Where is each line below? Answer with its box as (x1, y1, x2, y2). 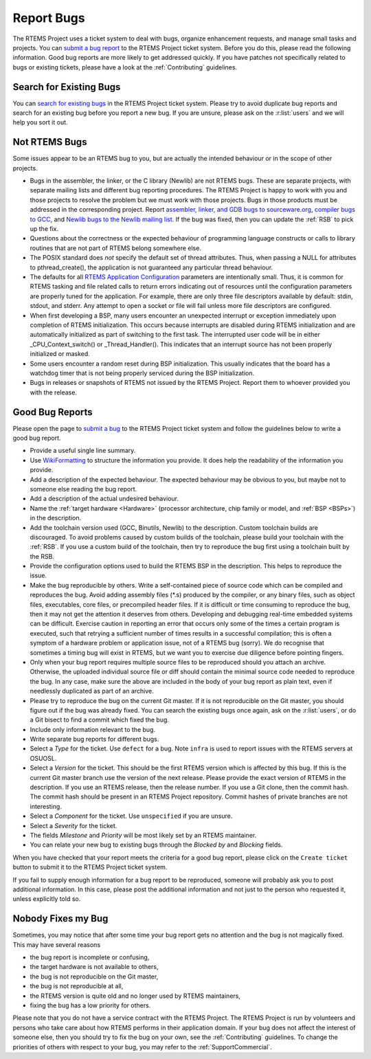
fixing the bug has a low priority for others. (30, 1001, 151, 1010)
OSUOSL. (30, 754, 57, 762)
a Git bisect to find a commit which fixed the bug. (30, 715, 170, 724)
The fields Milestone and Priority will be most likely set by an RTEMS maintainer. (30, 832, 257, 839)
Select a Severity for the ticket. (30, 821, 117, 829)
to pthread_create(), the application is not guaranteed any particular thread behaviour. (30, 263, 273, 271)
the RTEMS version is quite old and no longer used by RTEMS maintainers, (30, 992, 240, 1000)
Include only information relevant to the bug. (30, 725, 156, 733)
